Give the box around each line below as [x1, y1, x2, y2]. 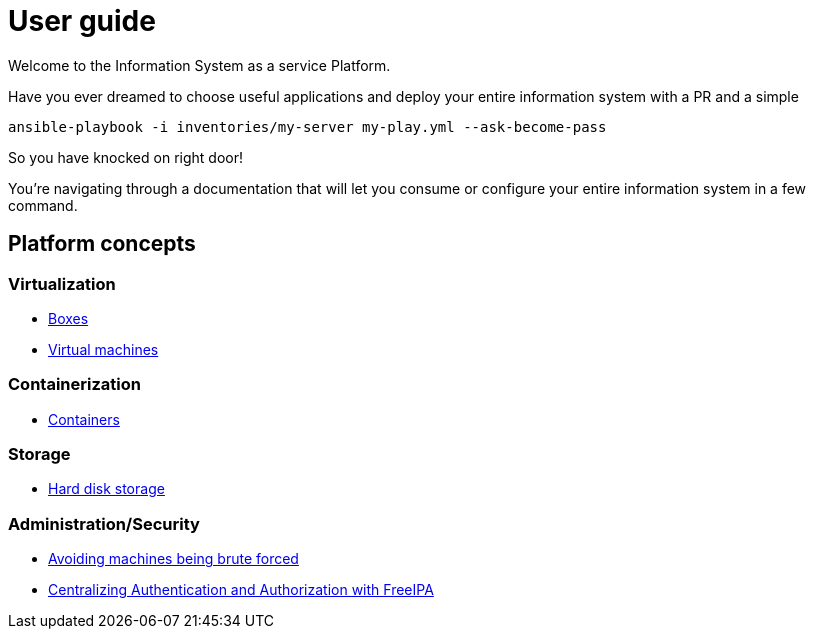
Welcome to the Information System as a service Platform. [8, 56, 391, 74]
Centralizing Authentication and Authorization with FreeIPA [48, 581, 434, 599]
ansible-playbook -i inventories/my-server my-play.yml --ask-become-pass [8, 118, 607, 135]
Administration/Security [8, 513, 200, 534]
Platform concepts [8, 231, 196, 257]
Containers [48, 410, 120, 428]
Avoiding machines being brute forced [48, 550, 299, 568]
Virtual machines [48, 340, 159, 358]
